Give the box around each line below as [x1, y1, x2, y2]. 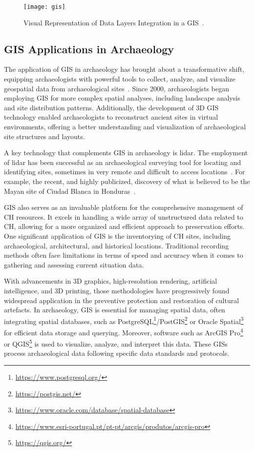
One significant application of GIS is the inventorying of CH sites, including [4, 230, 231, 241]
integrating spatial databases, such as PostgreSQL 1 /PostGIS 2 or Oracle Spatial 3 [4, 314, 244, 326]
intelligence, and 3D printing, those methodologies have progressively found [4, 285, 230, 295]
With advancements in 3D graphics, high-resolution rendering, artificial [4, 276, 217, 286]
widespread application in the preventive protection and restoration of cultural [4, 295, 239, 305]
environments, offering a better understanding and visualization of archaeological [4, 122, 246, 132]
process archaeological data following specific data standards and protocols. [4, 348, 230, 358]
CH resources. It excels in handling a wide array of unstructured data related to [4, 211, 243, 222]
